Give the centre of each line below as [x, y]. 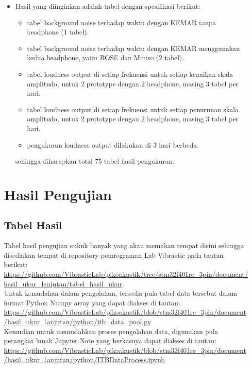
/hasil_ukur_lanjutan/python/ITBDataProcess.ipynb [84, 360]
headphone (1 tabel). [58, 32]
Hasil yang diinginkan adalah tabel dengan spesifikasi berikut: [108, 6]
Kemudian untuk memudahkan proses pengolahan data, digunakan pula [111, 331]
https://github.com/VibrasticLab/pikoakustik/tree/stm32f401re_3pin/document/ [126, 274]
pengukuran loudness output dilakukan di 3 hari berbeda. [113, 144]
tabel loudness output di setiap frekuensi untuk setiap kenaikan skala [130, 74]
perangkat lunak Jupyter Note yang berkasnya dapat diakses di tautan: [110, 341]
